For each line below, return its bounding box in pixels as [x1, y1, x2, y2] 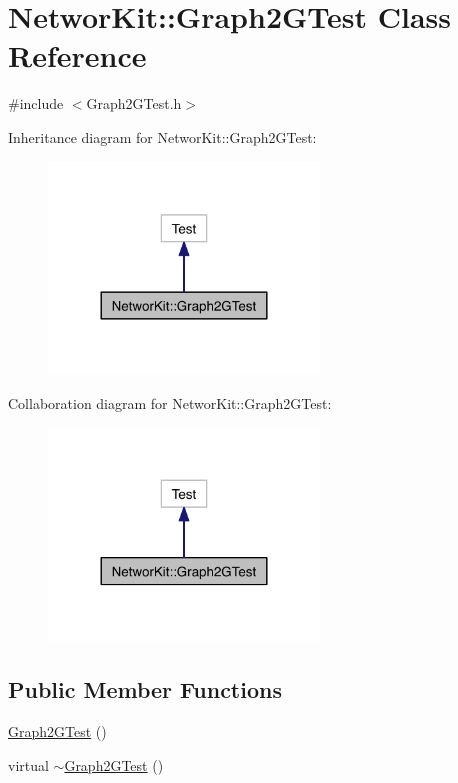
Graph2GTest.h [86, 93, 182, 114]
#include [8, 93, 64, 114]
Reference [8, 35, 147, 76]
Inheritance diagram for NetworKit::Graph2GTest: [8, 126, 317, 147]
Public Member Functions [8, 674, 282, 705]
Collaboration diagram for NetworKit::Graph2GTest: [8, 392, 332, 413]
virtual [8, 754, 49, 775]
